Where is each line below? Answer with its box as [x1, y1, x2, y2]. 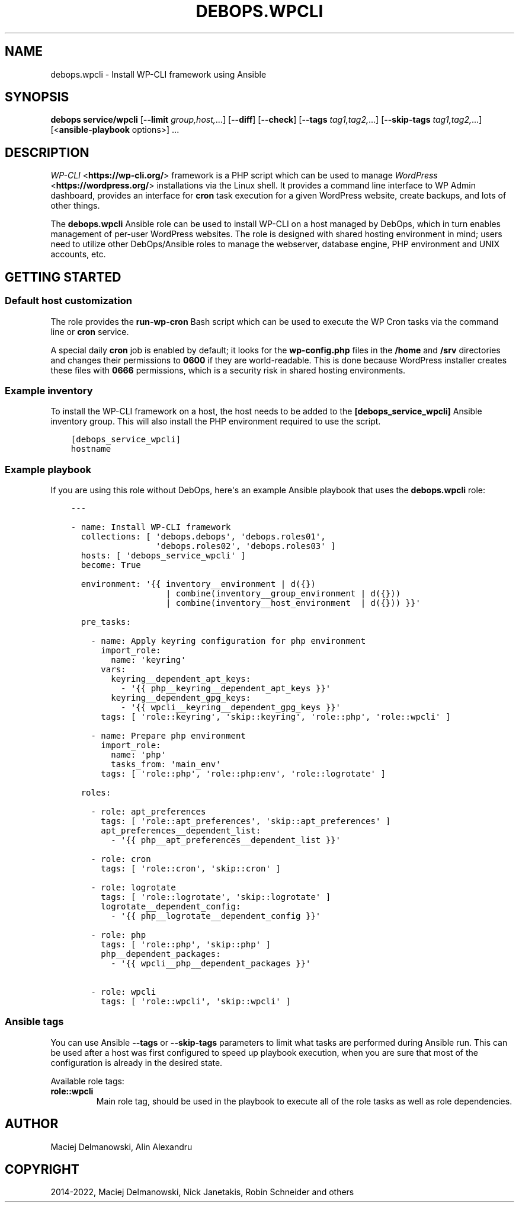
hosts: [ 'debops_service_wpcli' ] [81, 551, 246, 560]
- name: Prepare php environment [91, 731, 246, 740]
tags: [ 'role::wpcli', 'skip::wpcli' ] [101, 997, 291, 1006]
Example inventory [5, 384, 93, 397]
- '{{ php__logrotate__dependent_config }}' [111, 911, 321, 921]
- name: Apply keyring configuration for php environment [91, 636, 366, 646]
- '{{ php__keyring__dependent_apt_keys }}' [121, 684, 331, 693]
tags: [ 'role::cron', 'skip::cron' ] [101, 864, 281, 873]
